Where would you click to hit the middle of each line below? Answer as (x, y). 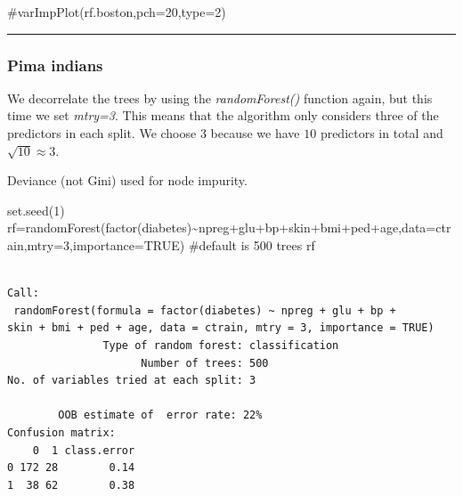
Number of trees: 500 (205, 363)
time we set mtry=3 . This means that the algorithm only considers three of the (223, 115)
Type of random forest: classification (221, 345)
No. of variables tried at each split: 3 (132, 381)
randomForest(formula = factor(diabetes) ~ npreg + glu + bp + (205, 310)
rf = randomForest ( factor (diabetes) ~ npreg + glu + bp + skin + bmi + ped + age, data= (222, 228)
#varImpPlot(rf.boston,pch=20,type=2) (117, 12)
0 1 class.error (84, 450)
